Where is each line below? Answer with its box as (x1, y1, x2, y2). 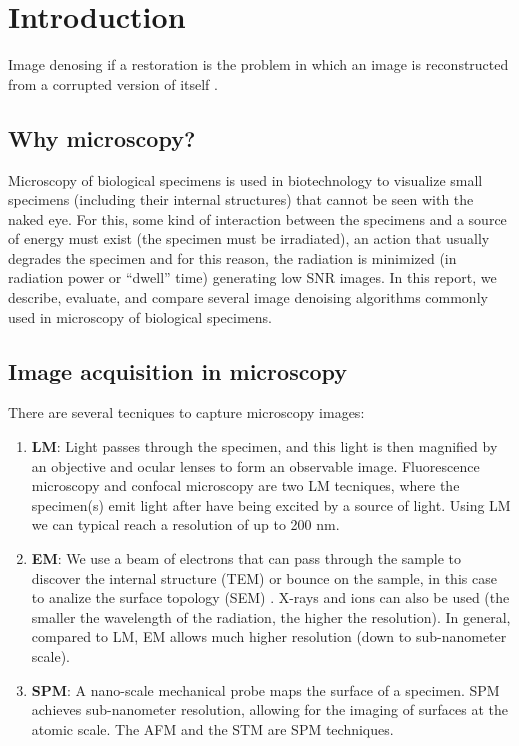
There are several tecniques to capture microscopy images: (8, 402, 365, 423)
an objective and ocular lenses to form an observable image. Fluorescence (31, 455, 480, 476)
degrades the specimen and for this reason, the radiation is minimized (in (8, 247, 457, 268)
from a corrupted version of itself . (8, 73, 218, 94)
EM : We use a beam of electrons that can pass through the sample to (31, 548, 461, 569)
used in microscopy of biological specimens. (8, 306, 272, 327)
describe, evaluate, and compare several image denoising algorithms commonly (8, 287, 488, 308)
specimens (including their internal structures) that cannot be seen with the (8, 189, 474, 210)
